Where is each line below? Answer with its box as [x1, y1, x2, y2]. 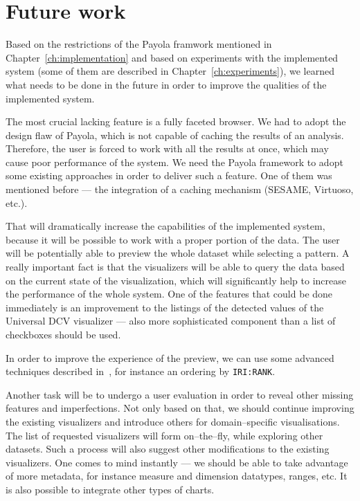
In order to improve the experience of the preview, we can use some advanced [6, 350, 334, 365]
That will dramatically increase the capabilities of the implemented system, [6, 219, 325, 233]
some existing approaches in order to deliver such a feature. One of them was [6, 168, 332, 183]
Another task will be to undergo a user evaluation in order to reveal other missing [6, 387, 354, 401]
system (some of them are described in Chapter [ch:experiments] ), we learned [6, 64, 334, 78]
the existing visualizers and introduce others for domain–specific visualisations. [6, 415, 340, 429]
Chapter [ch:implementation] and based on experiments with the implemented [6, 50, 339, 64]
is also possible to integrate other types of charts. [6, 482, 215, 496]
